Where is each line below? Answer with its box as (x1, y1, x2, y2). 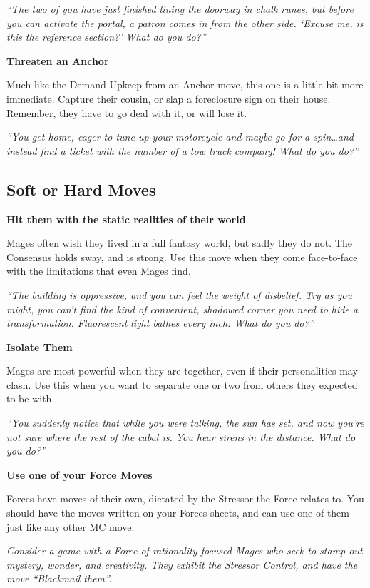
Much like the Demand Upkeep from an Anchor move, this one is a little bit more (6, 77, 364, 92)
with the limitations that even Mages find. (6, 263, 191, 278)
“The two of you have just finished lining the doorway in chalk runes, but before (6, 1, 354, 16)
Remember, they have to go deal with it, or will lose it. (6, 105, 247, 120)
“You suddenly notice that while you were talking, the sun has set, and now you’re (6, 415, 364, 430)
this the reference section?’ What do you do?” (6, 29, 206, 44)
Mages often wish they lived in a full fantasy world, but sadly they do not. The (6, 235, 352, 250)
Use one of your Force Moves (6, 467, 153, 482)
